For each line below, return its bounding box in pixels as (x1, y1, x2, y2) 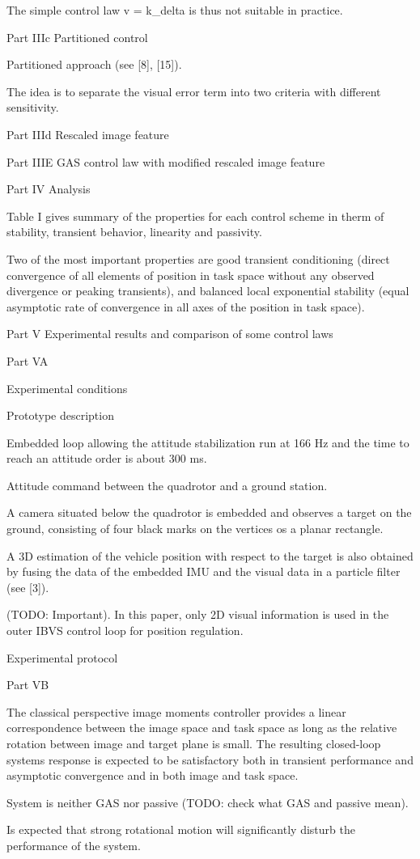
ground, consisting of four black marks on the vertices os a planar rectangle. (6, 520, 384, 537)
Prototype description (6, 407, 114, 424)
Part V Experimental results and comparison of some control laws (6, 325, 333, 342)
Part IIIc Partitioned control (6, 28, 148, 45)
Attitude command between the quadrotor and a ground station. (6, 476, 328, 493)
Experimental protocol (6, 649, 118, 666)
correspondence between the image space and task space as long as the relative (6, 719, 397, 736)
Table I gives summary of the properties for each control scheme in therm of (6, 207, 384, 224)
